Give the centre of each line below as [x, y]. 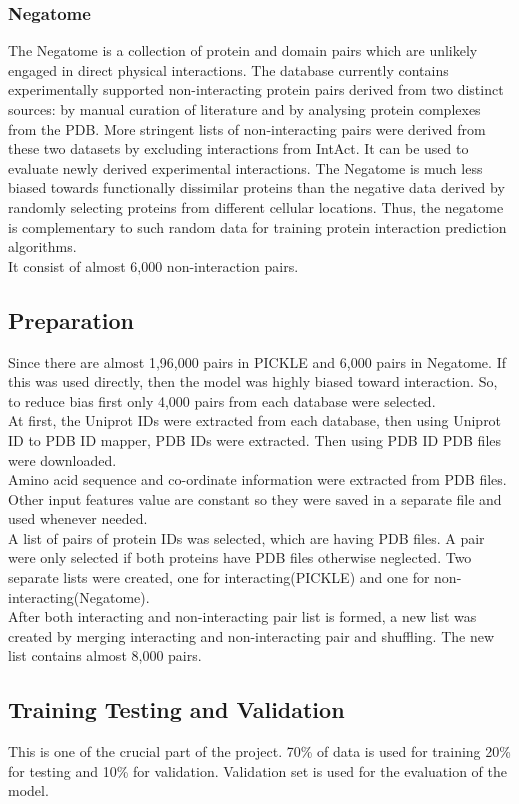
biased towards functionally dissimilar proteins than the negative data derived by [256, 187]
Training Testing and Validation [176, 709]
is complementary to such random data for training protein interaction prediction [257, 226]
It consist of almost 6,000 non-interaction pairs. [153, 265]
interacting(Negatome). [79, 596]
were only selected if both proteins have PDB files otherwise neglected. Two [240, 557]
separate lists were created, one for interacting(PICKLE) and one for [219, 577]
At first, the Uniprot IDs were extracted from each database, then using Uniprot [255, 420]
